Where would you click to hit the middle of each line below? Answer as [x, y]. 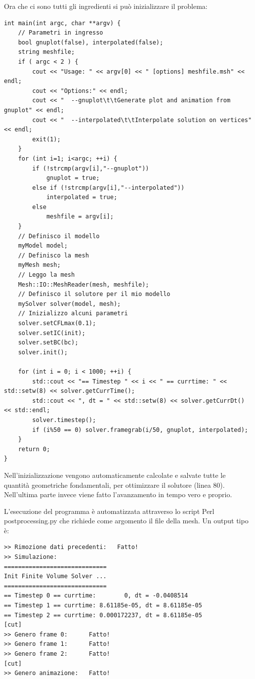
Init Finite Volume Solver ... [55, 576]
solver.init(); [43, 352]
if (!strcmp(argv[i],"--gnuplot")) [91, 168]
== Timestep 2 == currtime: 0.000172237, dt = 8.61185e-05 [103, 615]
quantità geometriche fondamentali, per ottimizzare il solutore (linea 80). [114, 485]
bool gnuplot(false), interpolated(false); [91, 42]
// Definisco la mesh [53, 255]
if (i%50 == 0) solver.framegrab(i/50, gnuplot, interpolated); [140, 430]
